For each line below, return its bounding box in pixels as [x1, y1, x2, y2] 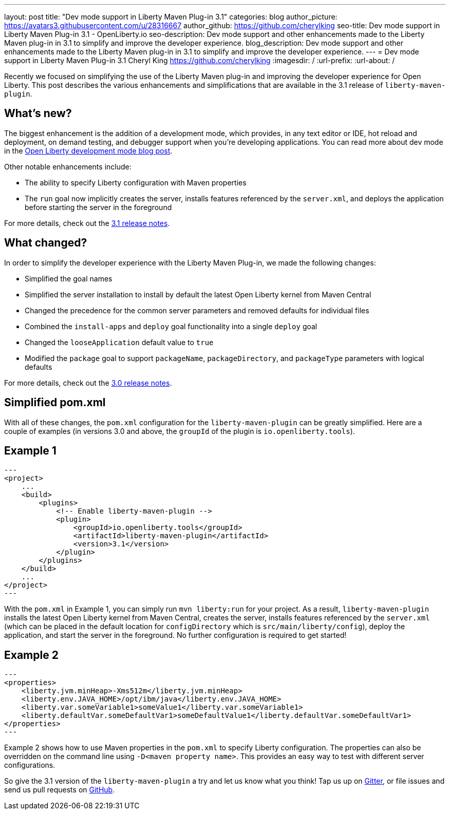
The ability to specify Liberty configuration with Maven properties [25, 178, 247, 187]
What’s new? [4, 107, 72, 120]
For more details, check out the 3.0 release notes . [4, 378, 172, 387]
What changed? [4, 236, 87, 250]
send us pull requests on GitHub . [4, 785, 115, 794]
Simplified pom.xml [4, 396, 106, 409]
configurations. [4, 761, 55, 770]
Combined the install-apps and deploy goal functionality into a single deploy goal [25, 321, 317, 331]
